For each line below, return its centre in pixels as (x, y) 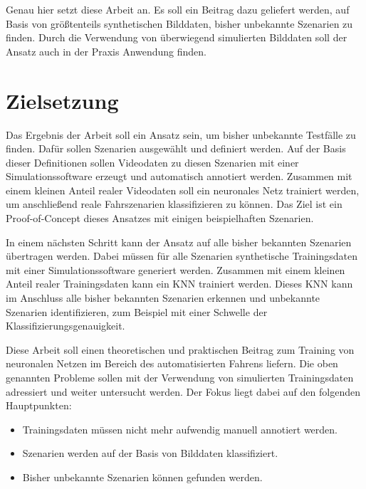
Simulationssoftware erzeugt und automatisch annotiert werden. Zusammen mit (179, 176)
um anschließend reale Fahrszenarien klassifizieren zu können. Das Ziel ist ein (174, 204)
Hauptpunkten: (39, 405)
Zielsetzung (62, 100)
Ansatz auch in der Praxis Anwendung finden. (106, 51)
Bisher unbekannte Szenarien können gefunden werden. (142, 477)
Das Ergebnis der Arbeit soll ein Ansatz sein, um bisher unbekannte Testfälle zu (181, 134)
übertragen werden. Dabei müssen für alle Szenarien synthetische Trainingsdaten (182, 256)
